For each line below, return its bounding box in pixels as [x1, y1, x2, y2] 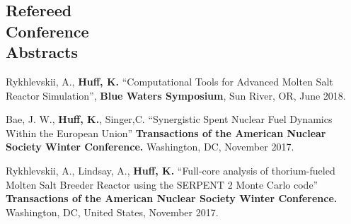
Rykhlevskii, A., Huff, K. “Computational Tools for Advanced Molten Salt [6, 73, 333, 88]
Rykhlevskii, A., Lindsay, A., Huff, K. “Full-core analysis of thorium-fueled [6, 163, 335, 177]
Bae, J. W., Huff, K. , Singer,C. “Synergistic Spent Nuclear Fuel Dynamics [6, 112, 333, 126]
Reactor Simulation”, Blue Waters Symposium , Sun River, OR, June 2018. [6, 88, 346, 102]
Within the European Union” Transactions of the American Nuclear [6, 125, 326, 140]
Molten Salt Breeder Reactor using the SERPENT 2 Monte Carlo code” [6, 177, 318, 191]
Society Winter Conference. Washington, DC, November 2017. [6, 139, 294, 154]
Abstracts [6, 41, 78, 63]
